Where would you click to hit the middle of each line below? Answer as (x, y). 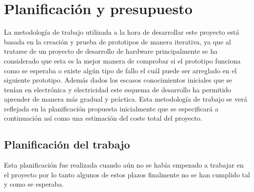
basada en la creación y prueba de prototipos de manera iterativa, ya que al (117, 41)
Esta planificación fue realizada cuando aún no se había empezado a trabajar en (124, 165)
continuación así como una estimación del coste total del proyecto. (103, 118)
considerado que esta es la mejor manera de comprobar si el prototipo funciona (122, 60)
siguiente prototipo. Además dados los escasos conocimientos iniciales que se (118, 80)
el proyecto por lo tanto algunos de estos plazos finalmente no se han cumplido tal (127, 174)
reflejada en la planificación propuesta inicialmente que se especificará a (111, 108)
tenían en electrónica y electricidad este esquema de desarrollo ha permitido (118, 89)
